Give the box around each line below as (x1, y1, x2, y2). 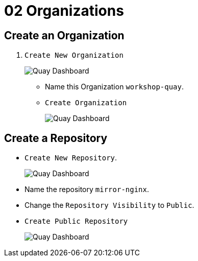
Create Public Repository (24, 217, 128, 226)
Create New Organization (24, 51, 123, 60)
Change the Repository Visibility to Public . (24, 201, 194, 210)
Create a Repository (4, 131, 108, 145)
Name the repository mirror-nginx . (24, 185, 150, 194)
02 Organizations (4, 2, 124, 19)
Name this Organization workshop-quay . (45, 82, 184, 91)
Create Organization (45, 99, 127, 107)
